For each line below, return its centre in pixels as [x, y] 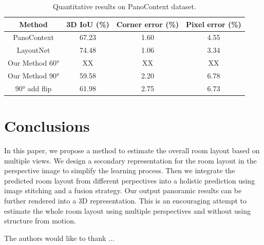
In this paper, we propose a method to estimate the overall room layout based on [132, 150]
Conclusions [47, 126]
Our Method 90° [34, 75]
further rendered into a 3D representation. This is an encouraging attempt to [126, 200]
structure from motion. [40, 221]
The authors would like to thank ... [59, 238]
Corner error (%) [148, 24]
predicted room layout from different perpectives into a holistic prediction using [130, 180]
